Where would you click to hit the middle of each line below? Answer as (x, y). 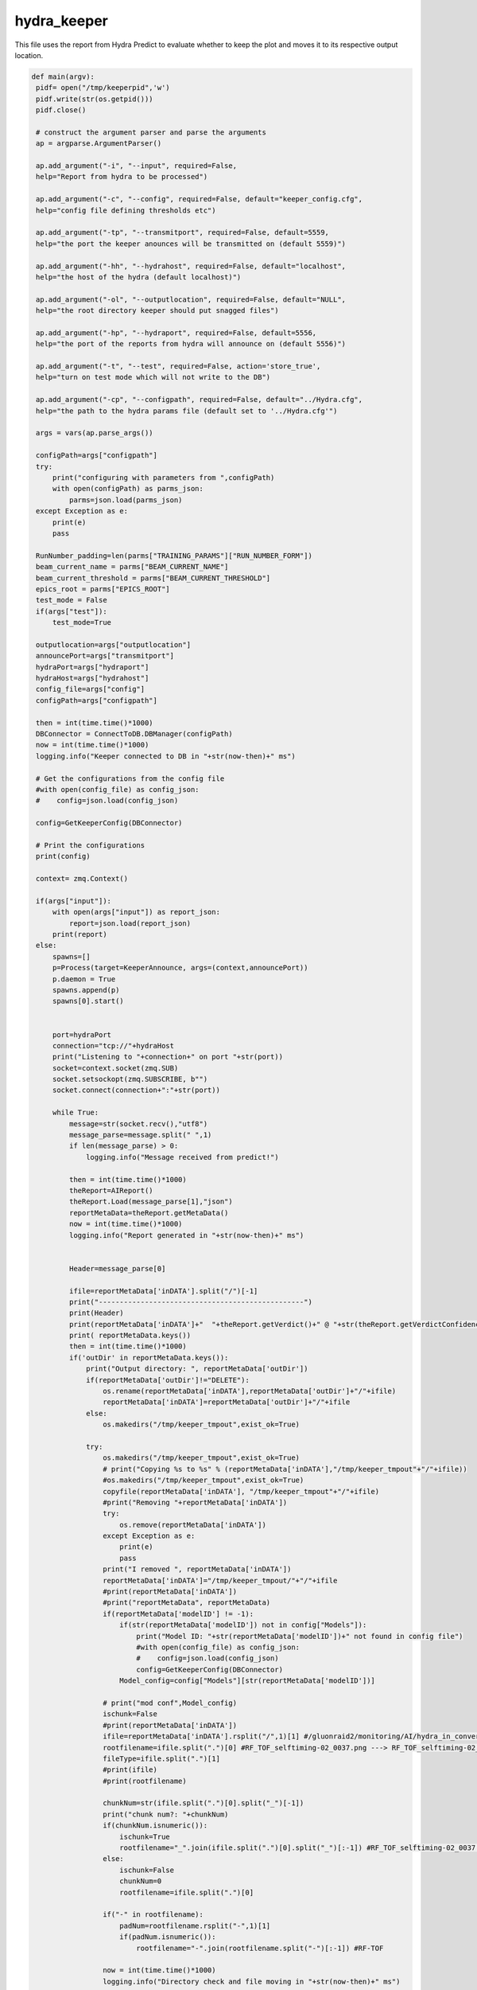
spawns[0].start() (88, 1001)
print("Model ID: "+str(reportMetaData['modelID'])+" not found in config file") (300, 1636)
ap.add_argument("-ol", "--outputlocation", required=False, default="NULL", (191, 299)
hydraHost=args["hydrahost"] (93, 678)
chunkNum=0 (141, 1881)
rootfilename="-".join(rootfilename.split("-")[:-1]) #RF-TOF (260, 1948)
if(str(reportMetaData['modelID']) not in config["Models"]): (243, 1625)
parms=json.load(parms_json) (126, 500)
